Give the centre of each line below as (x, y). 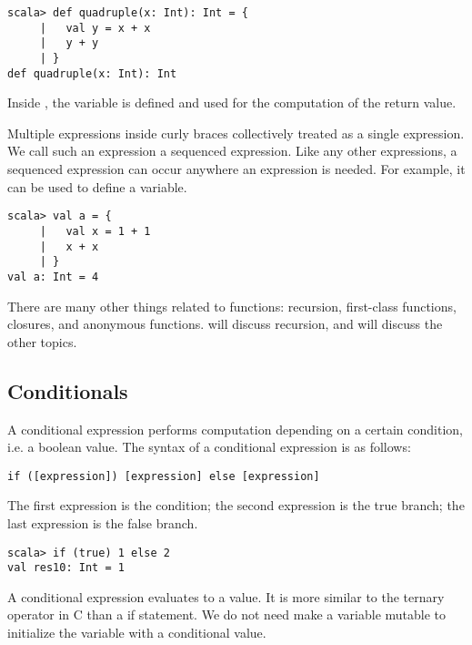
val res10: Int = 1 (66, 568)
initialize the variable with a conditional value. (137, 633)
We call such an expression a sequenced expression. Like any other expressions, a (232, 151)
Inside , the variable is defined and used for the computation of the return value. (232, 102)
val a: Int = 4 (53, 276)
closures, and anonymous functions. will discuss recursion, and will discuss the (225, 324)
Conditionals (68, 390)
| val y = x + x (95, 28)
